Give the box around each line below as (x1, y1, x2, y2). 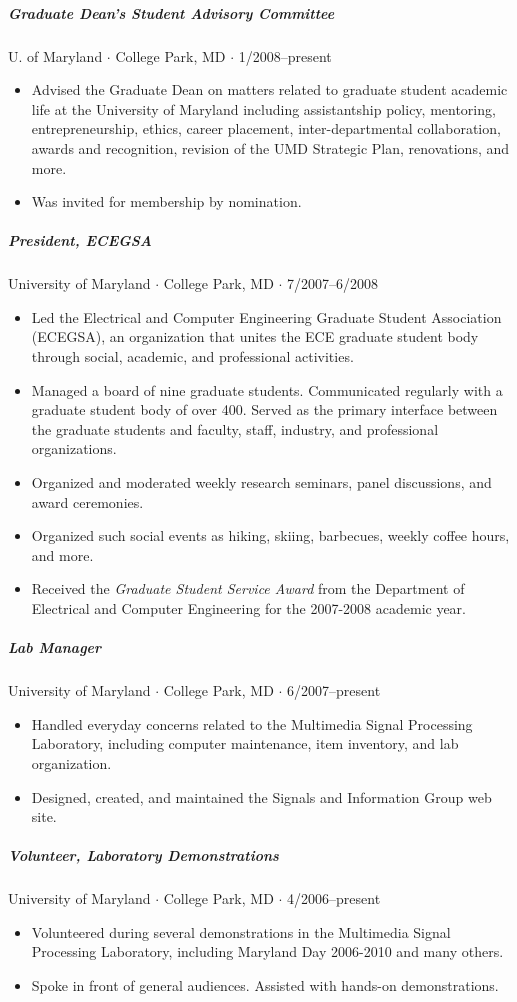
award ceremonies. (31, 491, 144, 512)
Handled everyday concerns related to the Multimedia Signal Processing (31, 713, 473, 734)
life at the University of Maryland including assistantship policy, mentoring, (31, 98, 496, 119)
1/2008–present (238, 45, 332, 66)
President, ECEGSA (8, 230, 152, 251)
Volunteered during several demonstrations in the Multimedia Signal (31, 921, 451, 942)
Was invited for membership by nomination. (31, 191, 302, 212)
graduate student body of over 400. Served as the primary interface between (31, 399, 498, 420)
